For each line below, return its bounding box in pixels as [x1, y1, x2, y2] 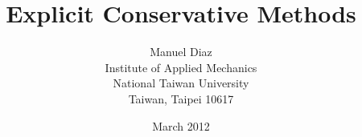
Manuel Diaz [150, 43, 212, 60]
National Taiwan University [113, 75, 249, 91]
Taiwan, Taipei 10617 [128, 90, 234, 107]
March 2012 [152, 117, 210, 134]
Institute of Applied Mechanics [105, 58, 257, 75]
